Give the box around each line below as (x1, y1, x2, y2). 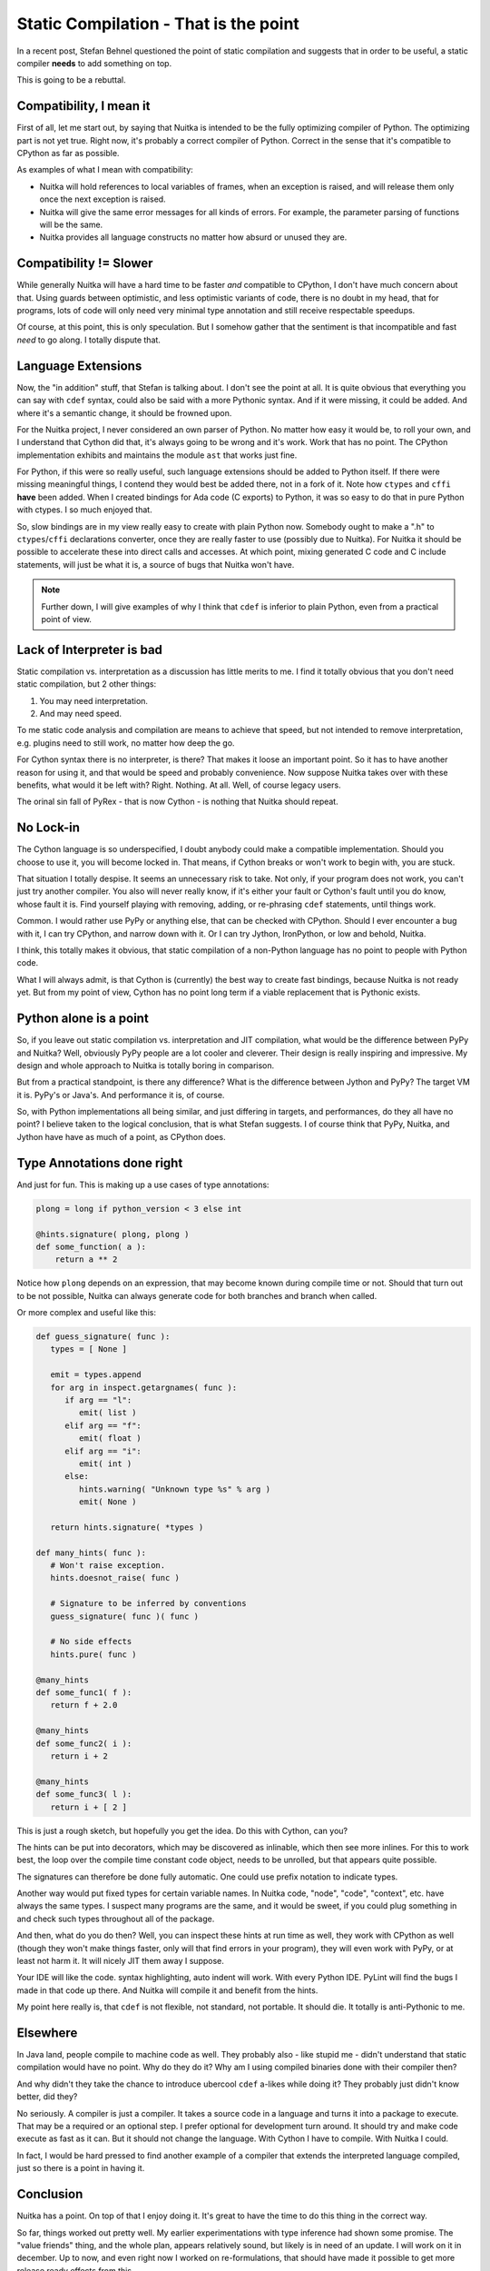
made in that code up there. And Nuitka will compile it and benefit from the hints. (16, 1985, 318, 1996)
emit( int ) (78, 1458, 132, 1469)
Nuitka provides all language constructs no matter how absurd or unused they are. (39, 232, 348, 243)
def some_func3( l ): (35, 1790, 132, 1800)
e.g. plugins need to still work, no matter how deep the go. (16, 737, 235, 749)
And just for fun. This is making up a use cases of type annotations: (16, 1179, 269, 1190)
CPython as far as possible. (16, 148, 120, 159)
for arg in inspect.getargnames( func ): (50, 1382, 238, 1393)
